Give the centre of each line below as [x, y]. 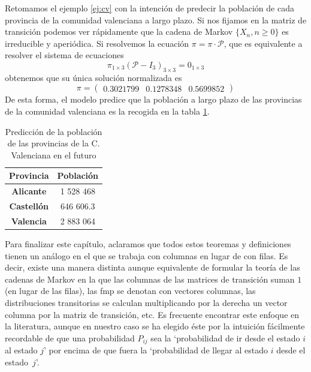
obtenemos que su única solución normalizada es [93, 77]
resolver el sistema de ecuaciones [64, 55]
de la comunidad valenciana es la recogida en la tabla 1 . [107, 111]
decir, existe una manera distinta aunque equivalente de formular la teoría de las [153, 267]
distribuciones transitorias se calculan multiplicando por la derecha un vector [146, 302]
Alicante [29, 191]
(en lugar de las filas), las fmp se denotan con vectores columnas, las [130, 291]
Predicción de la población [54, 131]
